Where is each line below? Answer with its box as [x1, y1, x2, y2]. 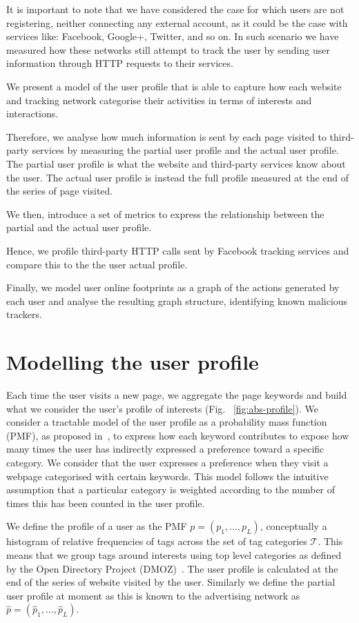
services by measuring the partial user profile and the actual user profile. [32, 143, 339, 157]
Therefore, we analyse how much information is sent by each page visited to [6, 129, 327, 144]
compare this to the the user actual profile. [6, 257, 188, 271]
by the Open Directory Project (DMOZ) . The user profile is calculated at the [6, 561, 338, 575]
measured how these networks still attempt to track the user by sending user [6, 42, 330, 57]
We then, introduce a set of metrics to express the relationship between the [6, 206, 324, 221]
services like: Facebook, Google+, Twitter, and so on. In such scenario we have [6, 29, 339, 43]
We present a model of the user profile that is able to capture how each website [6, 79, 342, 93]
